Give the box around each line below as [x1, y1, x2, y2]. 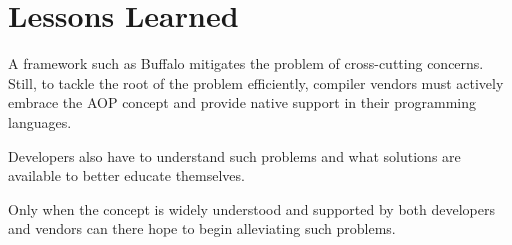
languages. [8, 111, 72, 132]
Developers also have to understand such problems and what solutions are [8, 145, 461, 166]
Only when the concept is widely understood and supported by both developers [8, 198, 495, 219]
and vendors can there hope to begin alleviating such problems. [8, 218, 396, 239]
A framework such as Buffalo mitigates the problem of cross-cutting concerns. [8, 53, 484, 74]
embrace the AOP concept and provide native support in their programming [8, 92, 476, 113]
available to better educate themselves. [8, 165, 245, 186]
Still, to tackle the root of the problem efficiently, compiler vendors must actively [8, 72, 504, 93]
